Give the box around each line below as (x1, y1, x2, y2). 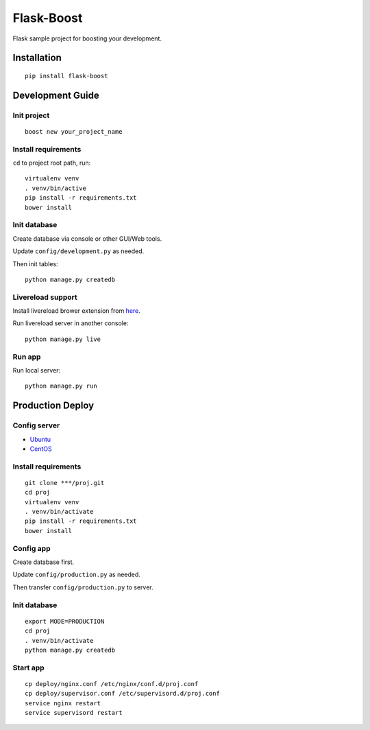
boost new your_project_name (25, 128, 123, 135)
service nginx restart (25, 699, 101, 707)
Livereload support (12, 292, 78, 302)
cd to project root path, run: (12, 158, 91, 167)
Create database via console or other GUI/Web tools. (12, 234, 162, 243)
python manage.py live (25, 335, 101, 343)
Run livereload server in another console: (12, 319, 129, 327)
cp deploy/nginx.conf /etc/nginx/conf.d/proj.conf (25, 680, 199, 687)
